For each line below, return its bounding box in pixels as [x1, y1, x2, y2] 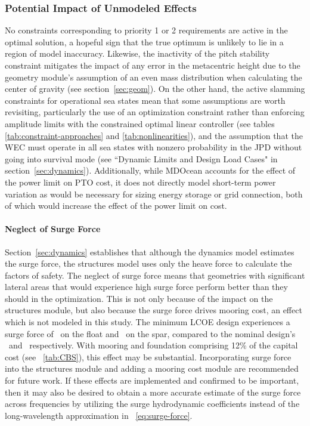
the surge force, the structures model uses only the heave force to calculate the [5, 257, 292, 270]
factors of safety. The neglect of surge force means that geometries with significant [5, 268, 305, 281]
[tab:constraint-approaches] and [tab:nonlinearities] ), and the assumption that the [5, 129, 303, 141]
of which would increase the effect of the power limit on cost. [5, 199, 227, 212]
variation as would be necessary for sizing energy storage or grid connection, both [5, 187, 303, 200]
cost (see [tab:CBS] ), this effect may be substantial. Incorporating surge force [5, 350, 292, 363]
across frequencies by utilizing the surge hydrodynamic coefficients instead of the [5, 397, 300, 410]
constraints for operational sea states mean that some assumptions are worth [5, 94, 286, 106]
